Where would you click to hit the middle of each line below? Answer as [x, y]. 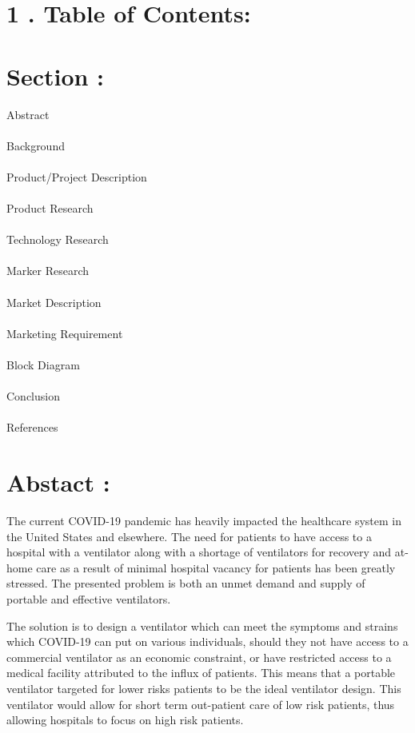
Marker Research [48, 271]
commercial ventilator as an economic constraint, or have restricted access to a [199, 657]
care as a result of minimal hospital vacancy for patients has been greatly [216, 567]
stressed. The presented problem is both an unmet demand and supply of [186, 583]
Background [36, 145]
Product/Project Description [77, 176]
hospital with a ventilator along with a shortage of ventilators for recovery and [199, 552]
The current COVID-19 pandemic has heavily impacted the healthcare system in [204, 521]
